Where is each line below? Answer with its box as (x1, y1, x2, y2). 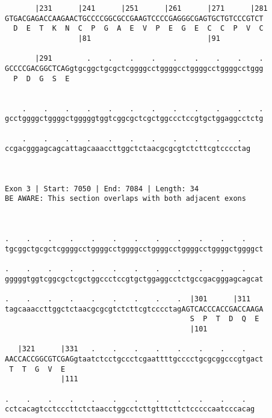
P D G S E (13, 74, 70, 83)
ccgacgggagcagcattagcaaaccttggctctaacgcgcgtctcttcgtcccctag (5, 144, 251, 153)
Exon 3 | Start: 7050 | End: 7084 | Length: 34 (5, 184, 199, 193)
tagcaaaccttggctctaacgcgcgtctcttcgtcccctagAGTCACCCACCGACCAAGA (5, 304, 264, 313)
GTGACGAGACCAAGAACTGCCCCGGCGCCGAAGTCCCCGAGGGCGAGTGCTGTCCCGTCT (5, 14, 264, 23)
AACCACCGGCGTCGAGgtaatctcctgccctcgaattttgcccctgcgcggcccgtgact (5, 354, 264, 363)
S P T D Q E (190, 315, 259, 324)
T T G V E (9, 364, 66, 373)
